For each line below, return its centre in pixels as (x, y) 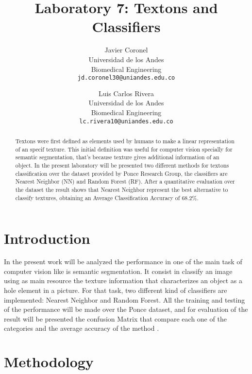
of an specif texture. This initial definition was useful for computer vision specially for (124, 149)
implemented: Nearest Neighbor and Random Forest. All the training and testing (125, 299)
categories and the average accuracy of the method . (82, 328)
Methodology (49, 362)
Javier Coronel (126, 50)
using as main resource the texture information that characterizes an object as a (123, 280)
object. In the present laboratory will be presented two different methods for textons (122, 165)
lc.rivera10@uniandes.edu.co (126, 121)
